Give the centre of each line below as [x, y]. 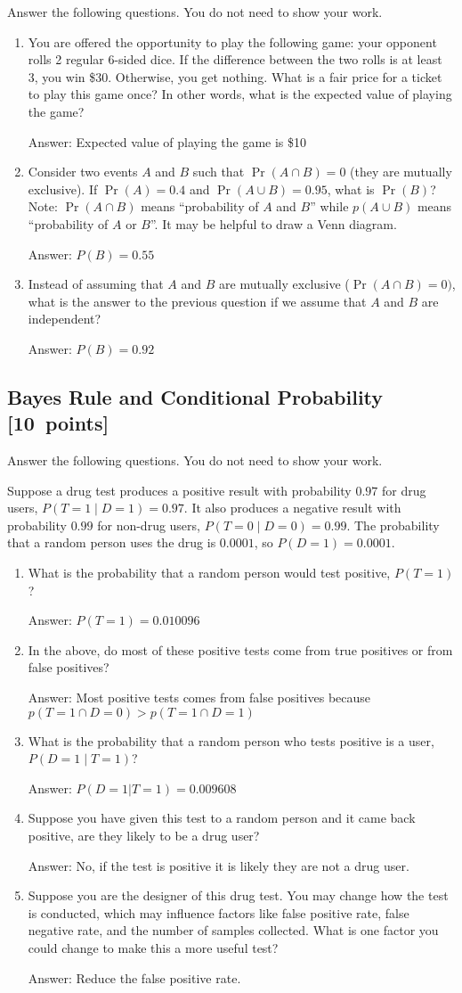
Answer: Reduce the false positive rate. [134, 977]
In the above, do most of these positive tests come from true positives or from [240, 649]
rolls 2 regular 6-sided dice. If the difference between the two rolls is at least [235, 59]
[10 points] [58, 423]
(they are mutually [401, 172]
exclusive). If [63, 189]
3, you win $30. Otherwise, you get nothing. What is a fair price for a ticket [235, 76]
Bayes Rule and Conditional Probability [195, 396]
